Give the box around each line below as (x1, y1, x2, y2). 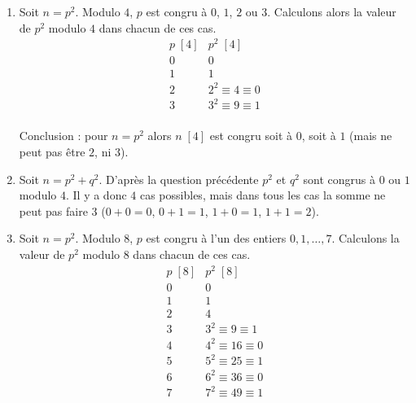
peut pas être (19, 143, 85, 160)
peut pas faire (19, 202, 88, 219)
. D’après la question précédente (99, 170, 259, 187)
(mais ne (349, 127, 392, 144)
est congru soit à (209, 127, 293, 144)
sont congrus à (303, 170, 375, 187)
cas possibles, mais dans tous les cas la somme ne (139, 186, 386, 204)
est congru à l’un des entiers (146, 230, 287, 247)
